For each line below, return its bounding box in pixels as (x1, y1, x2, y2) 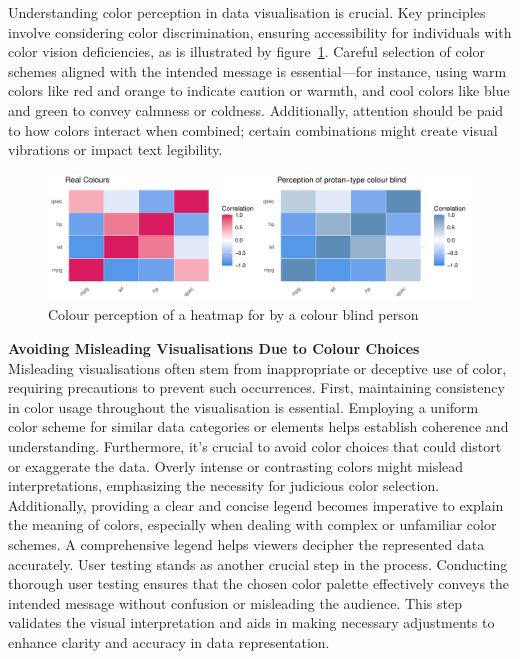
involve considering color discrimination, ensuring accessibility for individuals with (8, 21, 512, 42)
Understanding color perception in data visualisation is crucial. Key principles (8, 2, 486, 22)
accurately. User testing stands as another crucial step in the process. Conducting (8, 553, 508, 574)
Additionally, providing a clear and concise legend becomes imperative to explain (8, 494, 504, 515)
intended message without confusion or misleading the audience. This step (8, 592, 462, 613)
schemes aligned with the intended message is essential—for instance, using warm (8, 60, 507, 81)
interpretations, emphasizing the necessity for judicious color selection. (8, 475, 440, 496)
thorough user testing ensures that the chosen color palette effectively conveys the (8, 573, 510, 594)
